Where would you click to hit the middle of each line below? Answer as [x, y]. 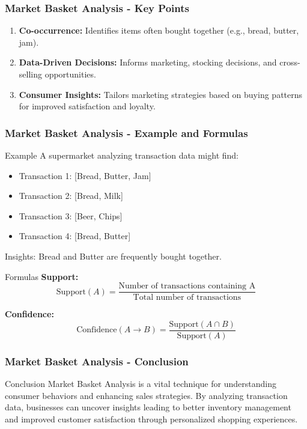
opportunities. [70, 74]
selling [30, 74]
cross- [290, 62]
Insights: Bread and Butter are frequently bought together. [113, 256]
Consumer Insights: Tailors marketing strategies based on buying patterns [161, 94]
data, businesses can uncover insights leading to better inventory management [148, 407]
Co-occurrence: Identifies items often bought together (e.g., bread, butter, [159, 30]
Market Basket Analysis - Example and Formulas [126, 132]
